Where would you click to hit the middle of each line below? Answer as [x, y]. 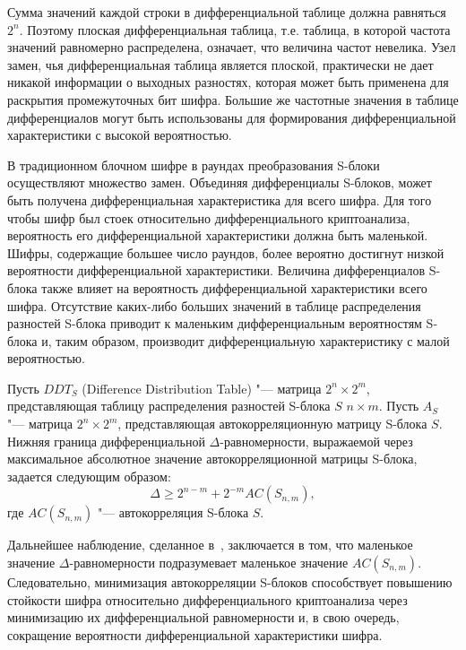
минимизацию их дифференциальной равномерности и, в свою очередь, [203, 617]
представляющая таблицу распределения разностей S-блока [169, 406]
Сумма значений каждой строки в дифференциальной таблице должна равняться [227, 12]
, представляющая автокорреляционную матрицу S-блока [272, 424]
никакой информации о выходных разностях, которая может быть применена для [228, 82]
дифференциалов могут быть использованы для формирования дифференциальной [232, 117]
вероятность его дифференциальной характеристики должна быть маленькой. [218, 235]
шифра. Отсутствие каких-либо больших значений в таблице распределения [214, 305]
